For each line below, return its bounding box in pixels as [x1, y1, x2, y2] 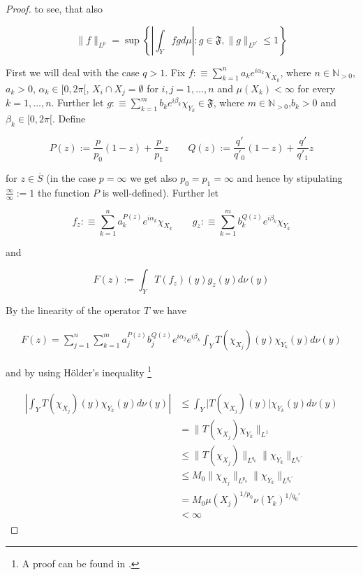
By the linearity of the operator [6, 303, 141, 318]
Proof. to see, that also [6, 1, 103, 15]
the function [38, 185, 90, 199]
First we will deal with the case [6, 64, 140, 79]
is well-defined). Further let [102, 185, 219, 199]
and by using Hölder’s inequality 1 [6, 362, 152, 379]
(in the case [46, 171, 96, 185]
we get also [130, 171, 177, 185]
